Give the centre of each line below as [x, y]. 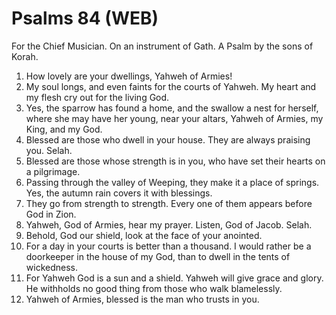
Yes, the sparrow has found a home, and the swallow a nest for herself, [172, 108]
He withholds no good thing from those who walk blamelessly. [154, 288]
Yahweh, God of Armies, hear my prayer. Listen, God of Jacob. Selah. [169, 224]
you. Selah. [49, 150]
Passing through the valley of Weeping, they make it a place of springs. [172, 182]
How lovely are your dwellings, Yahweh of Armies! [129, 76]
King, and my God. [64, 129]
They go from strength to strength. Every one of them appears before [169, 203]
